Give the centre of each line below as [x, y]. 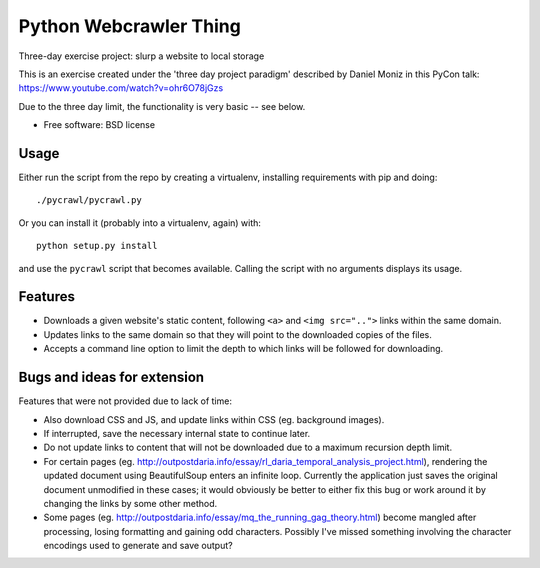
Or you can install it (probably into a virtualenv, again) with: [140, 222]
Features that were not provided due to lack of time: [125, 401]
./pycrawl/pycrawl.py [89, 200]
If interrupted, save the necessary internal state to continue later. [177, 433]
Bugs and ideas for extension [111, 377]
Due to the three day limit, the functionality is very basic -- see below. [162, 106]
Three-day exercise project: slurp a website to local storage [141, 56]
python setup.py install [97, 246]
